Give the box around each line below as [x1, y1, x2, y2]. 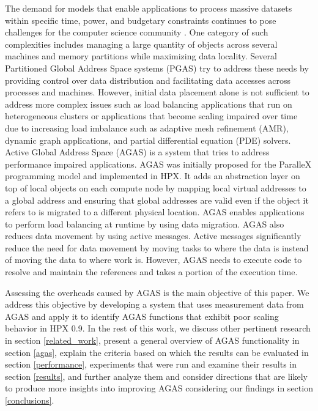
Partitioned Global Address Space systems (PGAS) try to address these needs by [5, 61, 309, 74]
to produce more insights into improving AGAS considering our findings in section [5, 382, 313, 394]
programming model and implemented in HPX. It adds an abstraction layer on [5, 169, 300, 182]
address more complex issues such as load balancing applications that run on [5, 97, 292, 110]
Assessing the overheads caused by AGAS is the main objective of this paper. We [5, 286, 309, 298]
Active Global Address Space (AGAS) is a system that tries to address [5, 146, 270, 158]
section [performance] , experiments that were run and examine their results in [5, 358, 297, 371]
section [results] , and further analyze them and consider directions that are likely [5, 369, 308, 382]
